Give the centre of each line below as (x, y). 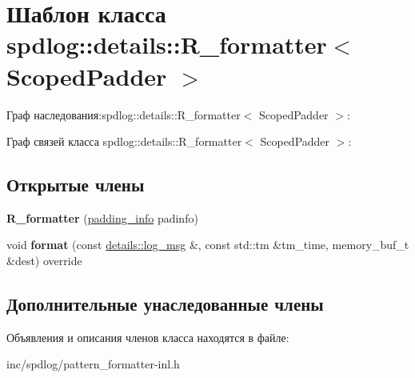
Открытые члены (76, 185)
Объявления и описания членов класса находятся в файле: (148, 337)
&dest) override (44, 261)
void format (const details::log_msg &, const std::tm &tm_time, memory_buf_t (208, 245)
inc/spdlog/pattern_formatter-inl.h (93, 364)
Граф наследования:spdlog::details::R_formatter (124, 114)
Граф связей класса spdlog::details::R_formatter (124, 141)
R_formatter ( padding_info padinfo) (102, 217)
